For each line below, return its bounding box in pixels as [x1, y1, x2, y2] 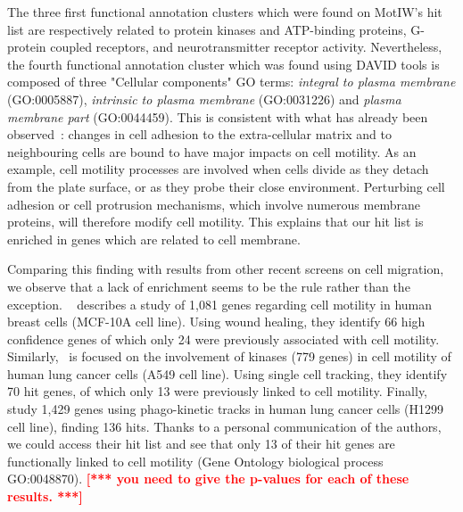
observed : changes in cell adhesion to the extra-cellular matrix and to [7, 125, 392, 144]
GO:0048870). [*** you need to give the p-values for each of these [7, 469, 409, 488]
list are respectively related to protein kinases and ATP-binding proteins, [7, 20, 407, 38]
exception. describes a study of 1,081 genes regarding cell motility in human [7, 294, 433, 313]
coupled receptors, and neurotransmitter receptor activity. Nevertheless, [50, 37, 442, 56]
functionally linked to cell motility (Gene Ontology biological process [7, 451, 384, 470]
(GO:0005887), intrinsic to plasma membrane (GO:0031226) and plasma [7, 89, 401, 108]
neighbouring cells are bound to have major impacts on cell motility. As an [7, 142, 417, 161]
